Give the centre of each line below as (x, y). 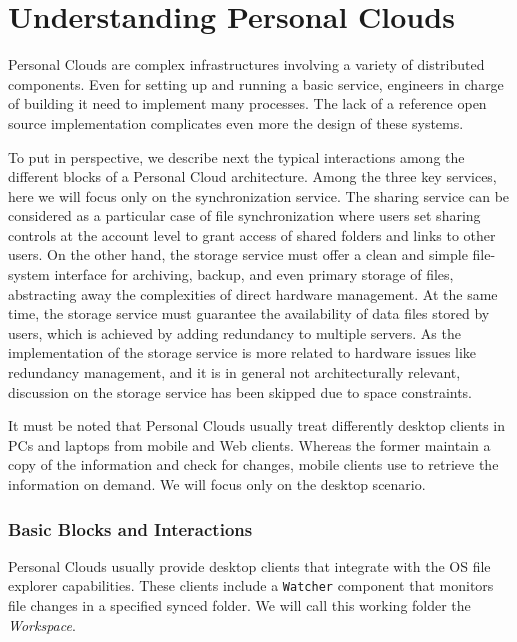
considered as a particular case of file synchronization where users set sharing (244, 215)
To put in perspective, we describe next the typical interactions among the (236, 156)
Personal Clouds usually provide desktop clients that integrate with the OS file (249, 565)
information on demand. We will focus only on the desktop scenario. (217, 484)
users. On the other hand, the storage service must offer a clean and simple (238, 254)
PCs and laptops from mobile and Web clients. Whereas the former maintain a (249, 444)
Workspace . (42, 624)
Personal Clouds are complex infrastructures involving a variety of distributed (246, 64)
